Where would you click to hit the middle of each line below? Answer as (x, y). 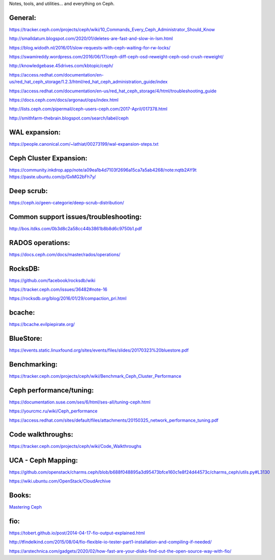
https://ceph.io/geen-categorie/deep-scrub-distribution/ (67, 202)
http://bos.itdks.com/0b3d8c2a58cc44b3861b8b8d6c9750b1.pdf (76, 228)
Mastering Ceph (25, 507)
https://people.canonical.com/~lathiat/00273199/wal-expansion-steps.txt (84, 144)
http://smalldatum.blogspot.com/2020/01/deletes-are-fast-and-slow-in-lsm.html (91, 39)
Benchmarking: (33, 365)
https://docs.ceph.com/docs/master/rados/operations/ (65, 254)
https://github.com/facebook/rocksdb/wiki (52, 280)
